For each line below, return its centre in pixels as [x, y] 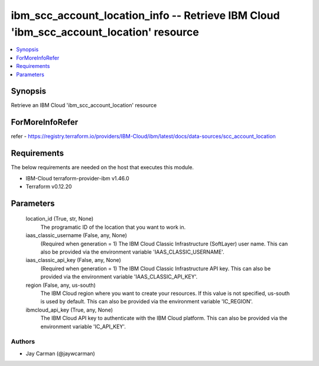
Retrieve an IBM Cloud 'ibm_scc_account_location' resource [84, 105]
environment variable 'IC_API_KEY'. [83, 326]
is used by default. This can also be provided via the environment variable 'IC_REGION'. [147, 302]
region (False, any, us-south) [61, 285]
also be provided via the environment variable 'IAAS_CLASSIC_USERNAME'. [132, 252]
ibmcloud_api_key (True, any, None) [69, 310]
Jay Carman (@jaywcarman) [61, 353]
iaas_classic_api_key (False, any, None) [73, 260]
